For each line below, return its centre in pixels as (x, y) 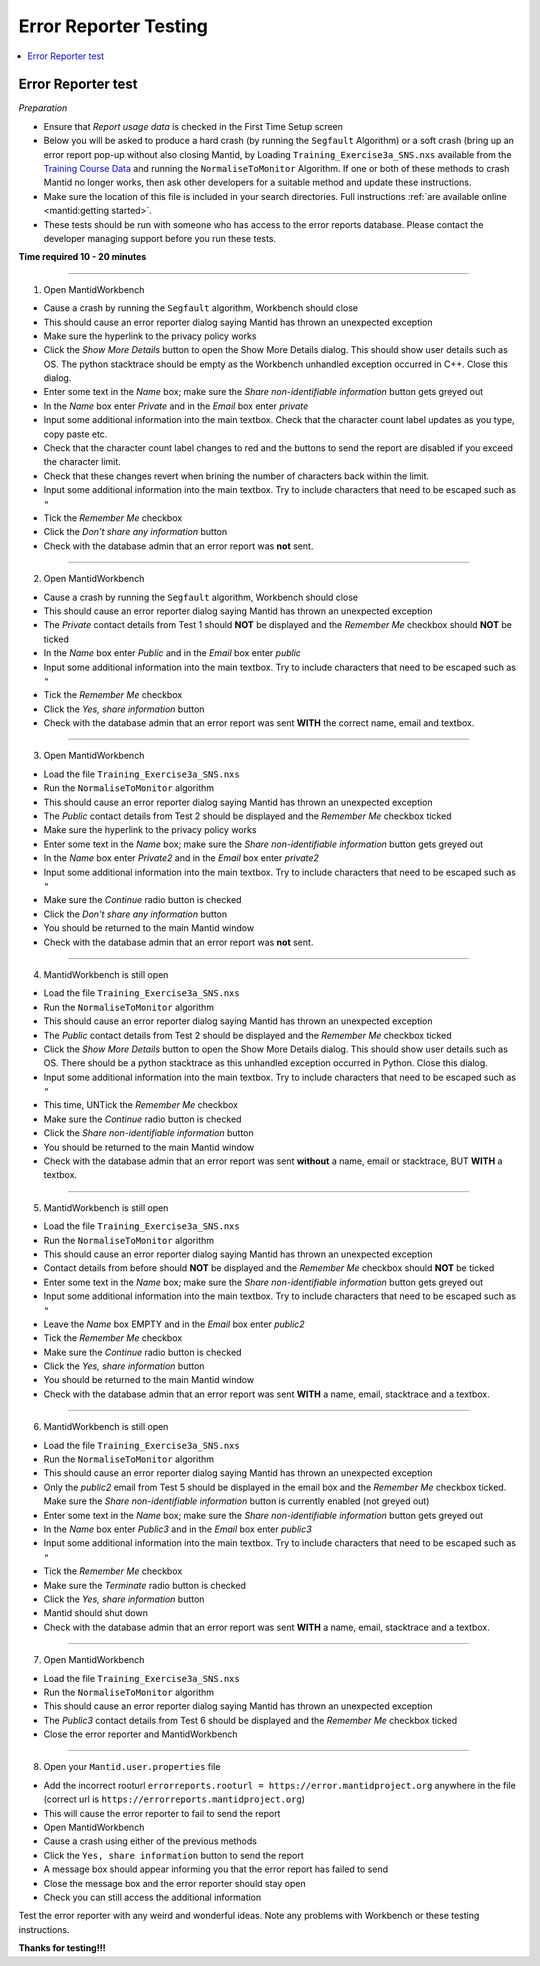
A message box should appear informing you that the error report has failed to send (216, 1869)
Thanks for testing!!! (62, 1948)
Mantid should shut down (96, 1613)
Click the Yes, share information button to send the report (173, 1855)
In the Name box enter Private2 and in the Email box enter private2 (181, 858)
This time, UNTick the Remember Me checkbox (141, 1105)
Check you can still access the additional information (152, 1897)
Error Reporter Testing (113, 26)
